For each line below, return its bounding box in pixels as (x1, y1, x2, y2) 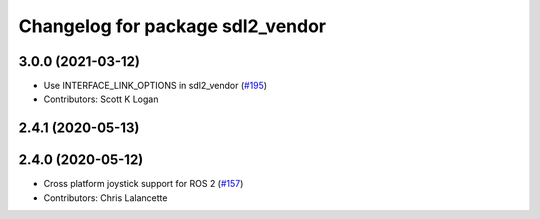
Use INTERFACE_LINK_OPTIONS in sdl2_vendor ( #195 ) (43, 80, 268, 92)
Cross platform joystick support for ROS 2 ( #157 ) (43, 178, 244, 190)
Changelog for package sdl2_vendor (18, 15, 327, 37)
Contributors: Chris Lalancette (43, 191, 168, 204)
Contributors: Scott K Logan (43, 93, 159, 105)
